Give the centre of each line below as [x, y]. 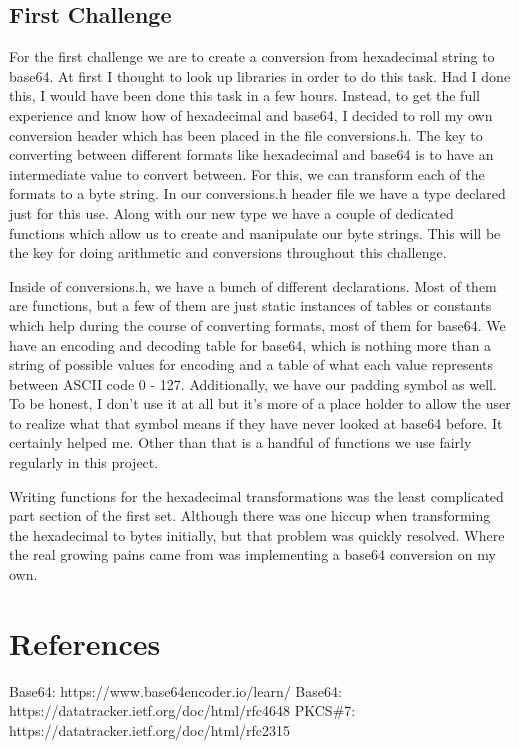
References [85, 642]
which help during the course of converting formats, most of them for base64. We [257, 324]
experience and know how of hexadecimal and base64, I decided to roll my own [251, 114]
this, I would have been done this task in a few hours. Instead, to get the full [244, 95]
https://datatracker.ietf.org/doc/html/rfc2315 [150, 729]
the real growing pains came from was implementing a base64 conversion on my [252, 554]
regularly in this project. [84, 462]
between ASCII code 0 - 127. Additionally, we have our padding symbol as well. [253, 383]
